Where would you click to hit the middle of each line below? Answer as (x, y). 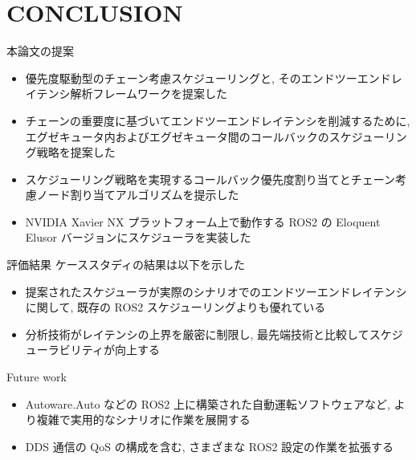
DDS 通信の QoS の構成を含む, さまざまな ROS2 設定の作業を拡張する (210, 446)
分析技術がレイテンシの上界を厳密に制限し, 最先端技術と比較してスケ (208, 334)
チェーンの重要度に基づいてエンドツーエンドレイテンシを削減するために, (218, 120)
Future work (37, 377)
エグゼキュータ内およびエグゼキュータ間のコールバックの (177, 136)
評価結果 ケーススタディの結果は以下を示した (126, 265)
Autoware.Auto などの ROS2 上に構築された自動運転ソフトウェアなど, (208, 403)
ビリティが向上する (109, 350)
